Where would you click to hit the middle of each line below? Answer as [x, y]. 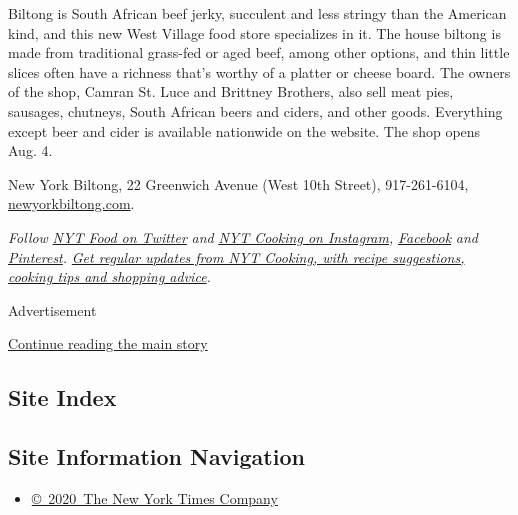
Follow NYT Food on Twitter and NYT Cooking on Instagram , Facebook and [243, 236]
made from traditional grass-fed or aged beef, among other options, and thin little [259, 52]
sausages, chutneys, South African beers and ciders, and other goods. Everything [255, 110]
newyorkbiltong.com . [71, 203]
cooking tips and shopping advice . [109, 276]
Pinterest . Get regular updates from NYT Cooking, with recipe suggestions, [236, 256]
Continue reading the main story [108, 343]
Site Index [62, 397]
